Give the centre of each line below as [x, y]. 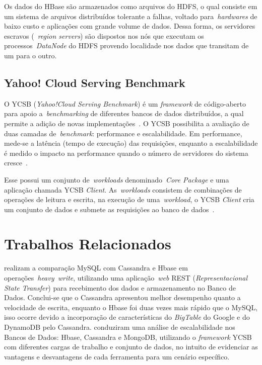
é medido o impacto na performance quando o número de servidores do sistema [126, 153]
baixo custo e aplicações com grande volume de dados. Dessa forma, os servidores [130, 26]
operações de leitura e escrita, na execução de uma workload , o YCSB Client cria [129, 199]
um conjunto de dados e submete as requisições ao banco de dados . [109, 209]
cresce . [16, 163]
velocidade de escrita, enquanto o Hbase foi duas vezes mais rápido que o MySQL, [131, 307]
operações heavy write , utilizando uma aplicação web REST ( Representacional [126, 278]
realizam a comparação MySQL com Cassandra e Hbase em [96, 268]
